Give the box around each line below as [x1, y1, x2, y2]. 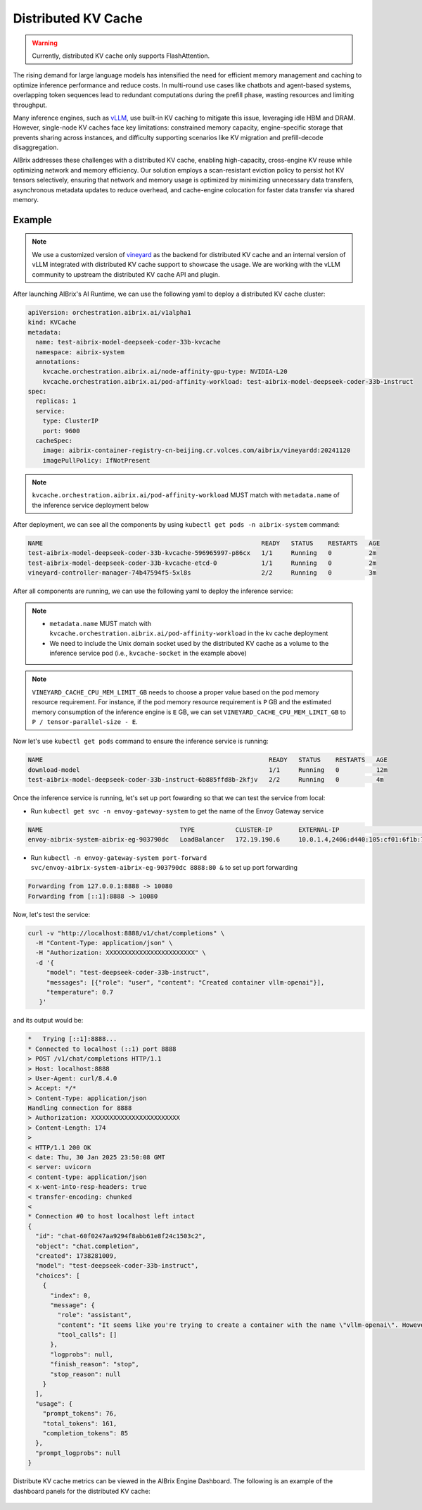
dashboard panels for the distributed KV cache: [13, 1487, 151, 1495]
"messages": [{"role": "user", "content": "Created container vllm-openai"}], [46, 978, 325, 986]
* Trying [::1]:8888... [27, 1035, 117, 1043]
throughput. [13, 101, 47, 109]
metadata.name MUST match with [49, 619, 151, 628]
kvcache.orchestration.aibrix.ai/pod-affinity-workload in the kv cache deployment [49, 629, 328, 637]
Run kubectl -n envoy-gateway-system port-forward [30, 853, 207, 862]
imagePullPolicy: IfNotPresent [42, 456, 151, 464]
